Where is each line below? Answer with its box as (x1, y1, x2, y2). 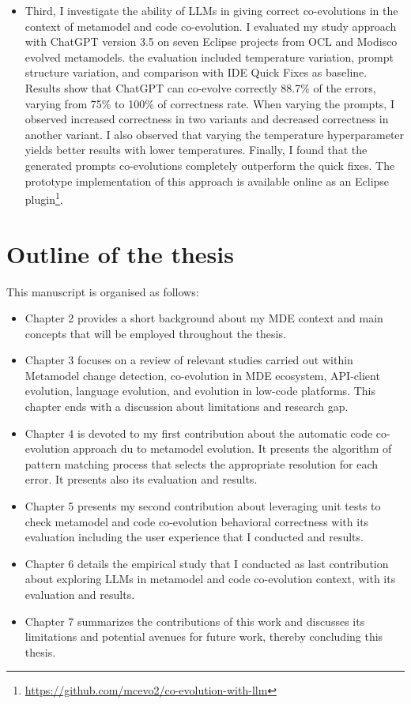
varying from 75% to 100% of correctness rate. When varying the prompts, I (25, 95, 394, 111)
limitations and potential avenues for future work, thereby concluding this (25, 628, 383, 645)
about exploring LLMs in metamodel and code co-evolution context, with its (25, 570, 396, 587)
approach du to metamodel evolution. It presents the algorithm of (73, 440, 392, 457)
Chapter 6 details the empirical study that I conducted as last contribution (25, 555, 389, 571)
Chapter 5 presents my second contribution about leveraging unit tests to (25, 498, 381, 514)
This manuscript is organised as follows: (6, 283, 199, 299)
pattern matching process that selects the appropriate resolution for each (25, 455, 379, 472)
